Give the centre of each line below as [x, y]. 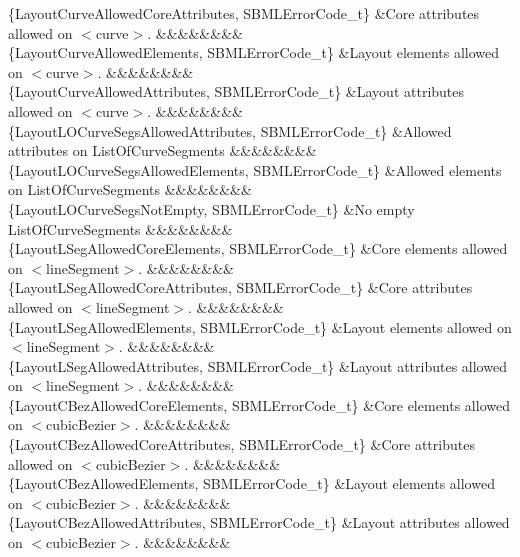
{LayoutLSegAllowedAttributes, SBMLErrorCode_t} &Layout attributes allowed [257, 365]
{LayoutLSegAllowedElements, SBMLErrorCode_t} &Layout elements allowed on [260, 326]
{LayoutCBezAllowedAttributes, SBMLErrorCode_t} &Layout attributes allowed [259, 522]
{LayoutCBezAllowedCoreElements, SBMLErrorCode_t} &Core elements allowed [259, 404]
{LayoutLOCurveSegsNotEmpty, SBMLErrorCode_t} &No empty [211, 208]
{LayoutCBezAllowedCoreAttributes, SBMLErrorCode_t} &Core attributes [241, 444]
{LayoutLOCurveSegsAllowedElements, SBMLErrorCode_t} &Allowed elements [255, 169]
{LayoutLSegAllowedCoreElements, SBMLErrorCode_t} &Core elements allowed [258, 248]
